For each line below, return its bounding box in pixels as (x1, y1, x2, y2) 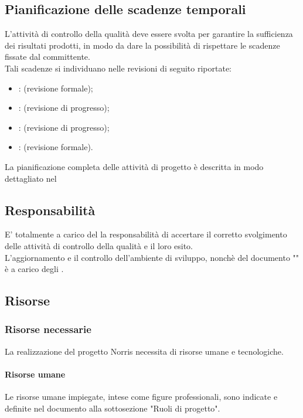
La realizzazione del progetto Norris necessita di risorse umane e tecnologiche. (5, 345, 284, 357)
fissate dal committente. (5, 50, 90, 63)
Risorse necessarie (5, 322, 91, 337)
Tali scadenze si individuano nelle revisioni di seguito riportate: (5, 62, 232, 74)
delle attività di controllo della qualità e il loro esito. (5, 239, 193, 252)
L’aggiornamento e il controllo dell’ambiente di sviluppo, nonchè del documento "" (5, 251, 299, 263)
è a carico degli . (5, 263, 64, 275)
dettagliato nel (5, 172, 57, 184)
